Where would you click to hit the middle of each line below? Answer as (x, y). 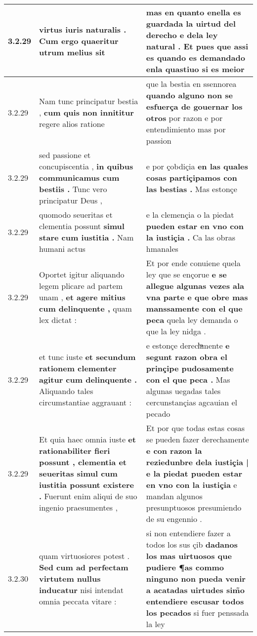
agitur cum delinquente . (88, 379)
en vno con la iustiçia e (192, 485)
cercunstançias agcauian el (192, 402)
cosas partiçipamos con (192, 178)
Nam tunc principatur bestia (89, 101)
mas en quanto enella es (193, 12)
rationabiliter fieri (75, 451)
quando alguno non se (189, 95)
